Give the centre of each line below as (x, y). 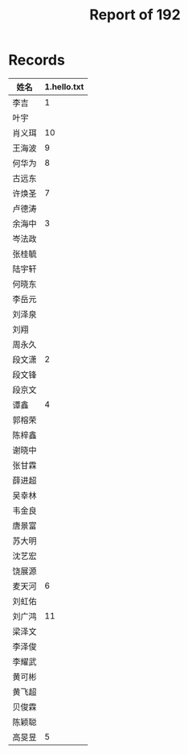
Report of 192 (135, 15)
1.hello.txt (64, 86)
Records (37, 60)
